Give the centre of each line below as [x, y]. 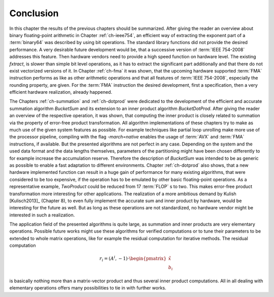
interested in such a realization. [42, 215]
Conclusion [34, 13]
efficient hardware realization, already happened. [61, 92]
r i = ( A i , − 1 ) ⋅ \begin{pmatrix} [133, 259]
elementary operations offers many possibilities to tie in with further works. [88, 288]
